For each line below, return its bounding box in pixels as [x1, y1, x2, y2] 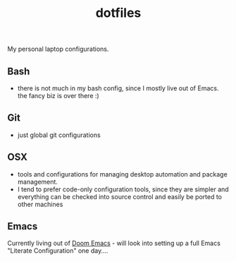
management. [17, 177, 58, 186]
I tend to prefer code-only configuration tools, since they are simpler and [17, 185, 229, 193]
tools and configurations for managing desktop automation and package [17, 169, 228, 178]
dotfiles [95, 5, 142, 21]
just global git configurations [17, 131, 101, 139]
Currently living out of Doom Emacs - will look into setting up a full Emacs [7, 239, 221, 248]
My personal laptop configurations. [7, 44, 109, 54]
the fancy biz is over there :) [17, 92, 100, 100]
